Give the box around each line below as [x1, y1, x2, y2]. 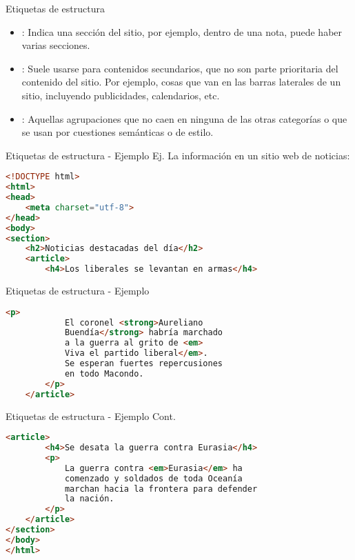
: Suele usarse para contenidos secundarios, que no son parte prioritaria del [21, 61, 338, 75]
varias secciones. [21, 38, 90, 52]
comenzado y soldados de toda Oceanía [64, 473, 243, 483]
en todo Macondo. [64, 368, 144, 379]
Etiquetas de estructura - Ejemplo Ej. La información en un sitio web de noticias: [6, 148, 350, 162]
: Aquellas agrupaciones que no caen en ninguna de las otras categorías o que [21, 111, 347, 126]
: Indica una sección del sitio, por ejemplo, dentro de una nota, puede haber [21, 24, 343, 39]
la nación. [64, 494, 114, 504]
